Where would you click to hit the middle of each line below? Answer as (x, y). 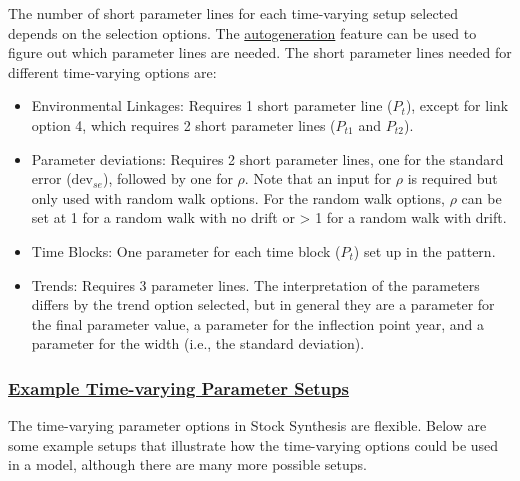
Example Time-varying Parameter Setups (178, 387)
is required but (452, 178)
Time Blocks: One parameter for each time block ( (186, 250)
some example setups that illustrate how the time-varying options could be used (253, 444)
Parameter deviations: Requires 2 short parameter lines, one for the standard (267, 158)
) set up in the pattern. (424, 250)
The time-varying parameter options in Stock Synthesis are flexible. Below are (247, 425)
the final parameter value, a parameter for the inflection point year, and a (257, 323)
